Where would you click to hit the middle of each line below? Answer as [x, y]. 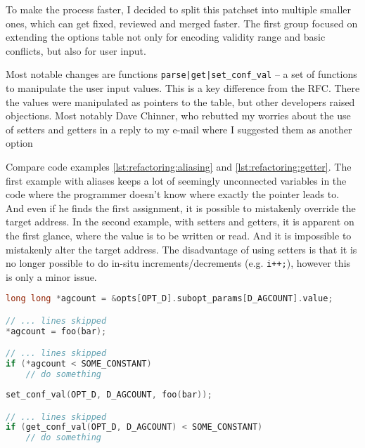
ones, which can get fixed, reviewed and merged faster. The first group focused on [182, 23]
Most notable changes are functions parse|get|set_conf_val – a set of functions [181, 74]
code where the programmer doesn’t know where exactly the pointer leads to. [173, 194]
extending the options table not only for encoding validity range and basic [166, 37]
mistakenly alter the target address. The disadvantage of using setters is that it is [181, 249]
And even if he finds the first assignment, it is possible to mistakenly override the [181, 207]
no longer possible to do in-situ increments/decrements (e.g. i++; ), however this [178, 263]
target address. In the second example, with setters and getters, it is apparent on [180, 222]
